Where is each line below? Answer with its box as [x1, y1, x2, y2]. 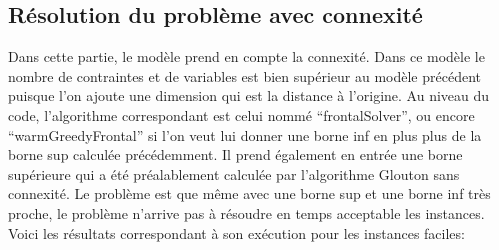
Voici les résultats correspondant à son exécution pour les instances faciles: [8, 222, 465, 243]
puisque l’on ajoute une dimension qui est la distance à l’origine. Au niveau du [8, 85, 490, 106]
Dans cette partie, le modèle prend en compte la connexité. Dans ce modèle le [8, 46, 485, 67]
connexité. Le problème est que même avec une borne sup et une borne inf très [8, 183, 491, 204]
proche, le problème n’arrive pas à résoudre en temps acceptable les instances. [8, 202, 485, 223]
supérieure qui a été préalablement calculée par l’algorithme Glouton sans [8, 163, 460, 184]
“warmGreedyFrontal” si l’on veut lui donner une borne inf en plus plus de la [8, 124, 482, 145]
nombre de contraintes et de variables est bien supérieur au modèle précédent [8, 65, 482, 86]
